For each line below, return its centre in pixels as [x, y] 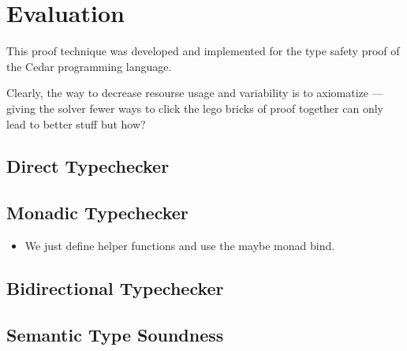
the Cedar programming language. [89, 66]
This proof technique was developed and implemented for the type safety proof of [203, 51]
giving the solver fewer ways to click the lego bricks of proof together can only [195, 108]
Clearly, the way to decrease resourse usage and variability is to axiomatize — [195, 93]
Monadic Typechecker [97, 213]
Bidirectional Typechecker [115, 288]
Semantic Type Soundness [115, 334]
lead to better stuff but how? [76, 123]
